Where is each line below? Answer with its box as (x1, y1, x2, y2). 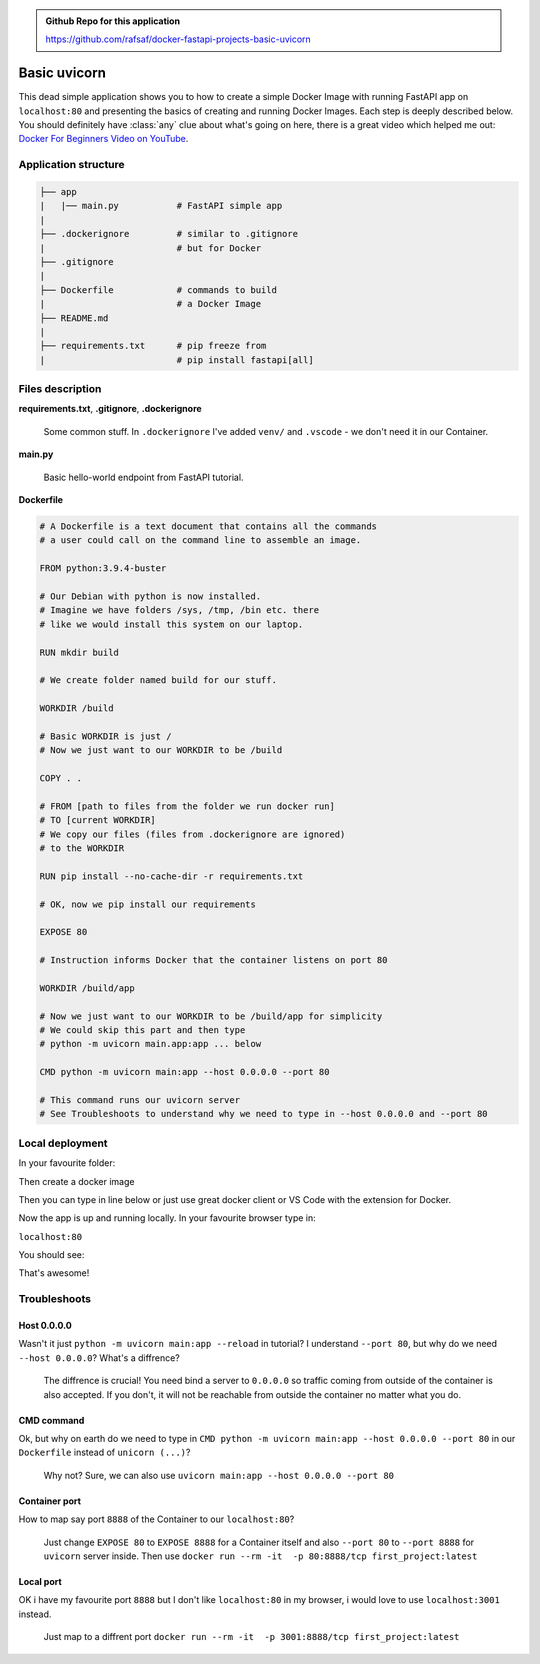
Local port (18, 1575, 62, 1587)
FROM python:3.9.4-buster (39, 563, 167, 574)
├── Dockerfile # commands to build (39, 284, 277, 295)
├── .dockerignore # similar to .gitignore (39, 228, 299, 240)
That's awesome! (18, 1267, 90, 1279)
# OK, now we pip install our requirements (39, 898, 257, 910)
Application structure (18, 158, 125, 172)
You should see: (18, 1249, 85, 1261)
